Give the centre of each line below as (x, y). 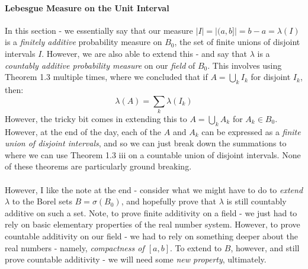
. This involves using (245, 65)
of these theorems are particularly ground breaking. (98, 166)
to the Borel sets (42, 201)
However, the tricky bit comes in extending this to (96, 118)
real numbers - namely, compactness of (75, 247)
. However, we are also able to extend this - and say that (145, 53)
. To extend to (196, 247)
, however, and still (265, 247)
